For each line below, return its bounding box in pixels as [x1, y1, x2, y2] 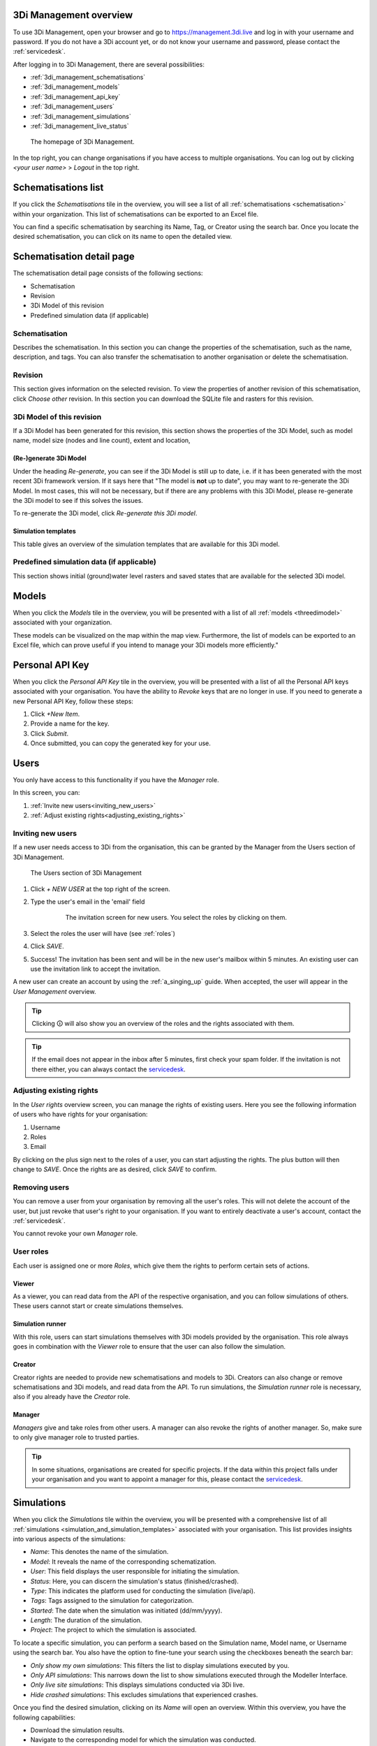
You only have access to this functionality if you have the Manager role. [13, 776, 219, 784]
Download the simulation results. [30, 1726, 125, 1734]
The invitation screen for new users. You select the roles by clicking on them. [65, 914, 288, 922]
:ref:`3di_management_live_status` [30, 122, 129, 131]
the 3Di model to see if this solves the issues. [13, 496, 143, 504]
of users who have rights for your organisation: [13, 1110, 148, 1119]
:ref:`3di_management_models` [30, 82, 120, 91]
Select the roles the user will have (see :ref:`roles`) [30, 929, 176, 937]
